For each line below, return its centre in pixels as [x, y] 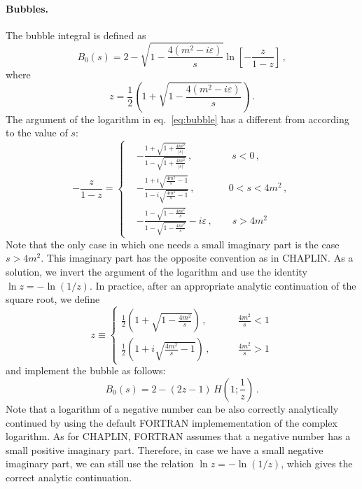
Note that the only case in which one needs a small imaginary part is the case [173, 244]
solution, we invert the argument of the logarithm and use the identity [156, 271]
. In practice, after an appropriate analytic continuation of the [223, 285]
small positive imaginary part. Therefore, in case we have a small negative [165, 449]
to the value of [37, 133]
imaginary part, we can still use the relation [100, 463]
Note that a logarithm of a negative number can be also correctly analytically [172, 408]
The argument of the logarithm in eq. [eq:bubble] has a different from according [177, 119]
